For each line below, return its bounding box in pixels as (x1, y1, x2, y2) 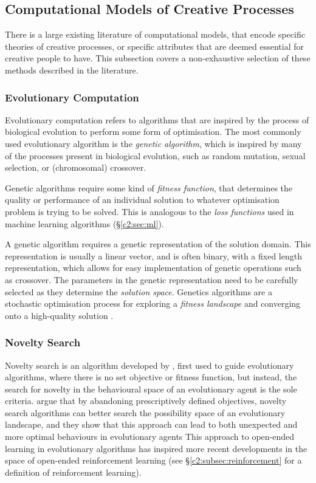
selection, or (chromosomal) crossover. (5, 161, 146, 174)
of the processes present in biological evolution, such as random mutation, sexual (5, 149, 306, 162)
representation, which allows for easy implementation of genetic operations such (5, 261, 301, 274)
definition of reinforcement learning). (5, 465, 142, 478)
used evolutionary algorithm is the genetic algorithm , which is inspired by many (5, 137, 302, 149)
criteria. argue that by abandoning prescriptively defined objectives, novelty (5, 394, 287, 407)
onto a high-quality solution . (5, 309, 114, 321)
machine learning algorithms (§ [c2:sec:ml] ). (5, 217, 164, 230)
